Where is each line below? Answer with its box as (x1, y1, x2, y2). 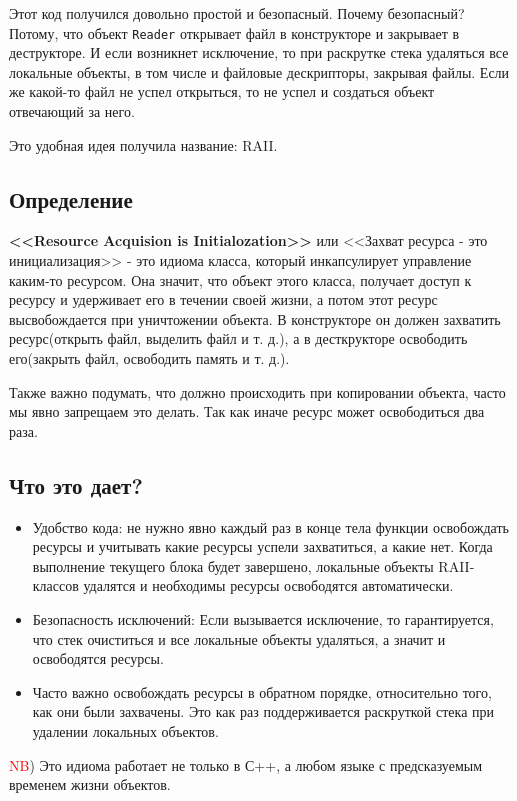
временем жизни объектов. (9, 774, 171, 795)
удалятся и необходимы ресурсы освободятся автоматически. (83, 575, 454, 596)
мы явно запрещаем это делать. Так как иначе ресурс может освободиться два (9, 401, 485, 422)
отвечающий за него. (9, 101, 135, 122)
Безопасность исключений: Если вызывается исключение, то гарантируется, (32, 608, 494, 629)
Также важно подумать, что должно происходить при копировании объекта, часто (9, 381, 506, 402)
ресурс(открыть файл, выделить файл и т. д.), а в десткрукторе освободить (9, 328, 468, 349)
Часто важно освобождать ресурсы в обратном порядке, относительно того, (32, 681, 492, 702)
